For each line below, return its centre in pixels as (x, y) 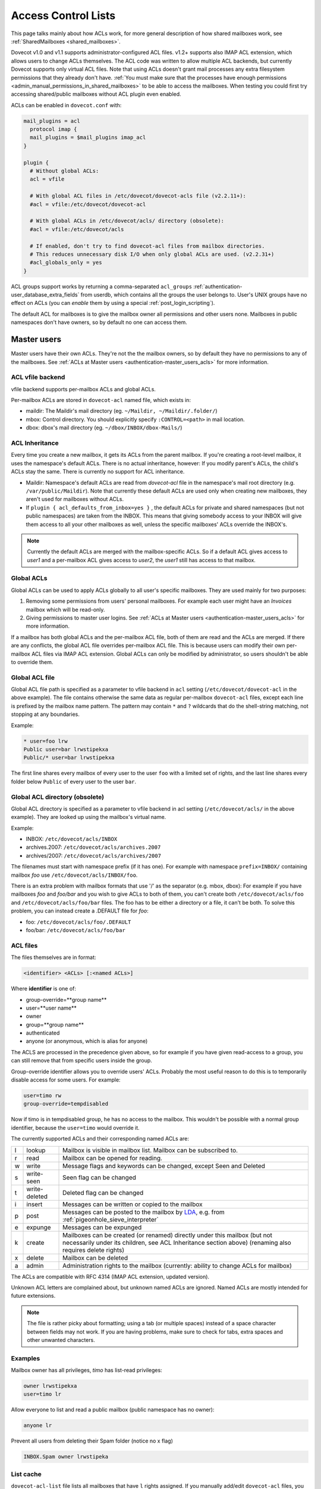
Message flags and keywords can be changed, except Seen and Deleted (164, 1166)
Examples (26, 1358)
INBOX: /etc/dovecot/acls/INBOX (72, 839)
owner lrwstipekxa (50, 1386)
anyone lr (38, 1426)
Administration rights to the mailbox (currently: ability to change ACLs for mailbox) (177, 1266)
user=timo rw (43, 1096)
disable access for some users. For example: (66, 1080)
